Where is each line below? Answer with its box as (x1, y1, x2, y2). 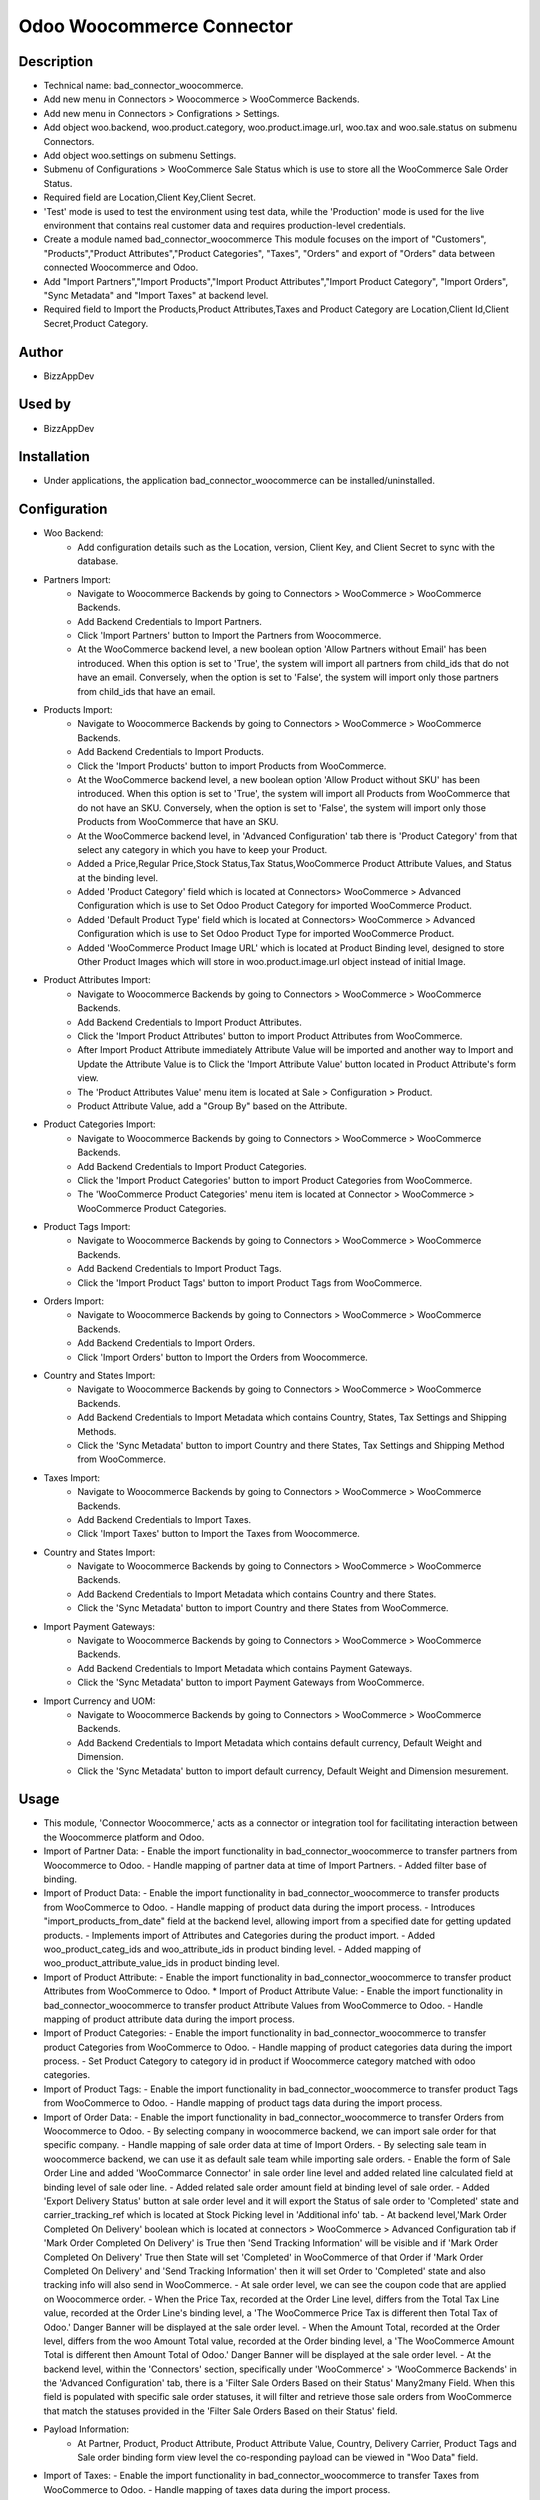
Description (18, 53, 94, 70)
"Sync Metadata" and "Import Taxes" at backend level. (43, 289, 269, 301)
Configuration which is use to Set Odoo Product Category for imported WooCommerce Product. (77, 900, 472, 912)
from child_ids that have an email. (77, 685, 216, 697)
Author (18, 343, 64, 360)
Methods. (77, 1425, 117, 1437)
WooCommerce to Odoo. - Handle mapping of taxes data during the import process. (43, 2483, 391, 2495)
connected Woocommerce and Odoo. (43, 261, 199, 274)
